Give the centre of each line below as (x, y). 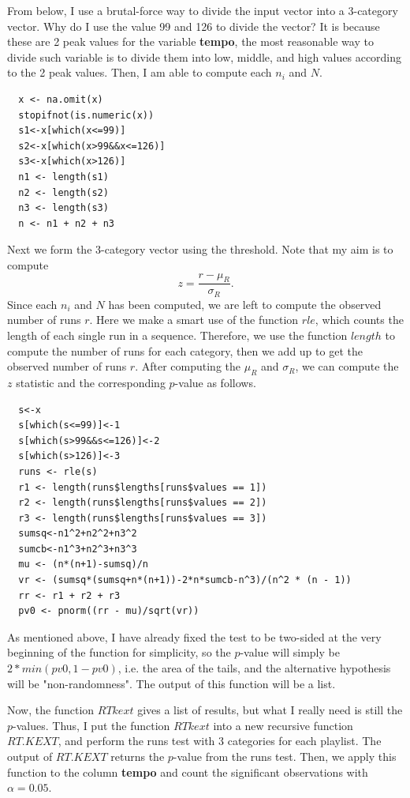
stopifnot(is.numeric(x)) (86, 115)
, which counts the (359, 320)
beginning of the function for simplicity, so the (119, 652)
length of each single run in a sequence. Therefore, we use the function (177, 335)
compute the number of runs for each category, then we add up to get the (185, 350)
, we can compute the (347, 366)
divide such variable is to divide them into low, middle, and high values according (205, 56)
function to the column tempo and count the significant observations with (188, 772)
